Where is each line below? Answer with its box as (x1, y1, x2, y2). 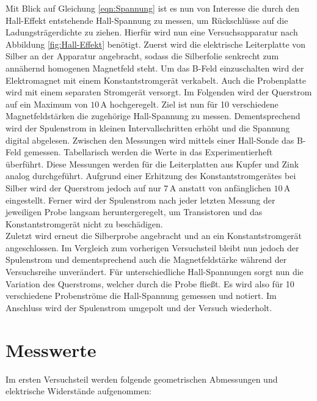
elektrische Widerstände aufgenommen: (5, 384, 152, 397)
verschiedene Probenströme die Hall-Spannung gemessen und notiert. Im (5, 289, 277, 302)
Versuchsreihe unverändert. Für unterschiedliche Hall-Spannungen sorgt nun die (5, 265, 304, 278)
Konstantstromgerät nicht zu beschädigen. (5, 217, 163, 230)
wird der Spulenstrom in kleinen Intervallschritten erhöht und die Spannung (5, 121, 290, 134)
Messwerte (5, 337, 97, 362)
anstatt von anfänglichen (178, 181, 271, 194)
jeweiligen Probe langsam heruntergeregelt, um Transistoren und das (5, 205, 263, 218)
